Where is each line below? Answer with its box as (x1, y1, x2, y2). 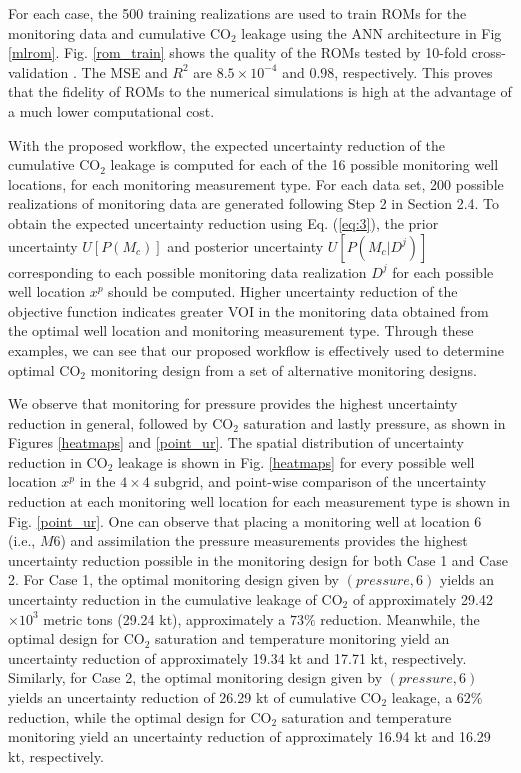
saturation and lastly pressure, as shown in (243, 412, 506, 433)
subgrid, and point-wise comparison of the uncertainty (154, 471, 487, 492)
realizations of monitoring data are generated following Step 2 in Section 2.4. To (8, 193, 500, 214)
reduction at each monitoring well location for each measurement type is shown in (8, 491, 511, 512)
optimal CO (8, 359, 81, 380)
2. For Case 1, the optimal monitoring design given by (8, 569, 339, 590)
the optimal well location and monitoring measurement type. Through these (8, 320, 474, 341)
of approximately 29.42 (352, 589, 493, 610)
